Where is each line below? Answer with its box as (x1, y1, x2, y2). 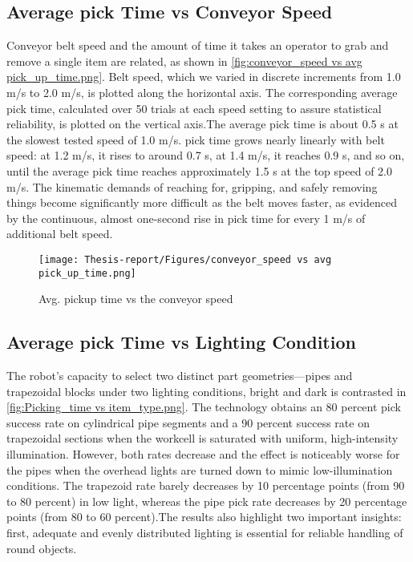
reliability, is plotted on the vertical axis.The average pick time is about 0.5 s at (6, 115, 399, 132)
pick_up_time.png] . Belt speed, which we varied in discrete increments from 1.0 (6, 68, 401, 85)
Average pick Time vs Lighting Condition (6, 330, 356, 354)
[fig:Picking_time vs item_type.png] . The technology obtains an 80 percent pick (6, 398, 401, 415)
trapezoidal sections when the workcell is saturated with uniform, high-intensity (6, 430, 399, 447)
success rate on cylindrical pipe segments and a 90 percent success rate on (6, 414, 370, 431)
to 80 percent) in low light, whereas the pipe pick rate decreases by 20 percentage (6, 492, 407, 509)
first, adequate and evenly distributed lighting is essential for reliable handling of (6, 524, 403, 540)
